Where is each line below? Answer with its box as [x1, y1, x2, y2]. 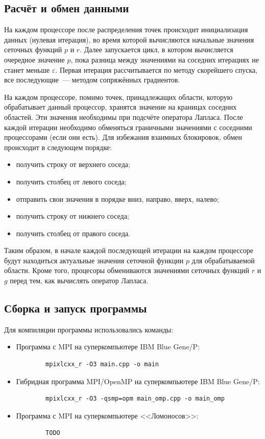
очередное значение [4, 54, 65, 65]
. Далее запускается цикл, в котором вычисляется [80, 44, 233, 55]
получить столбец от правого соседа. [16, 227, 131, 238]
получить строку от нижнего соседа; [16, 211, 129, 221]
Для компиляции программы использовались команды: [4, 324, 174, 335]
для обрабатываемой [191, 255, 255, 265]
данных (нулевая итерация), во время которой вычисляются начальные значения [4, 34, 254, 45]
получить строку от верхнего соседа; [16, 159, 130, 170]
